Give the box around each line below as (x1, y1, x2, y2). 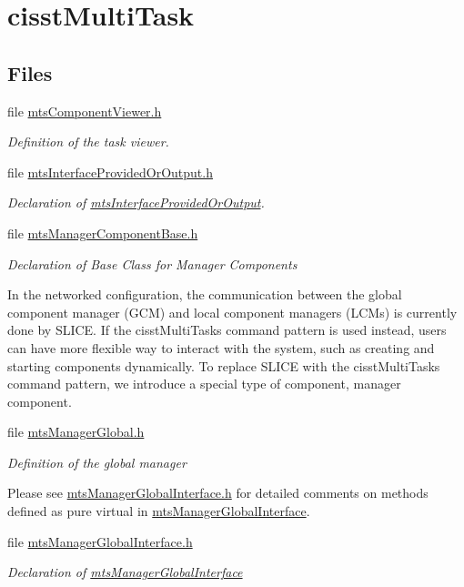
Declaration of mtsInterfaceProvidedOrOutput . (7, 193, 265, 212)
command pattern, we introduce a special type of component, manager (7, 374, 401, 393)
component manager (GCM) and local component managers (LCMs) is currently (7, 302, 458, 321)
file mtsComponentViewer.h (7, 101, 162, 120)
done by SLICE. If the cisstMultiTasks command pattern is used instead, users (7, 320, 447, 339)
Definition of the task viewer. (7, 132, 169, 151)
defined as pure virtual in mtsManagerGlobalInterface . (7, 501, 310, 521)
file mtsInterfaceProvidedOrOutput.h (7, 162, 213, 181)
